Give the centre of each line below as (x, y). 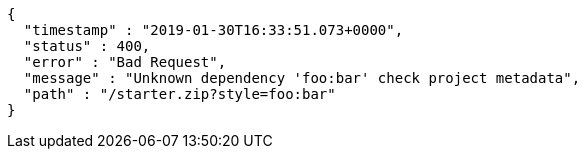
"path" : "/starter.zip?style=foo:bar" (179, 94)
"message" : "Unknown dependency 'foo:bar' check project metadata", (302, 78)
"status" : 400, (87, 46)
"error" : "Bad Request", (125, 62)
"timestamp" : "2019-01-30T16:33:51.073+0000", (213, 30)
